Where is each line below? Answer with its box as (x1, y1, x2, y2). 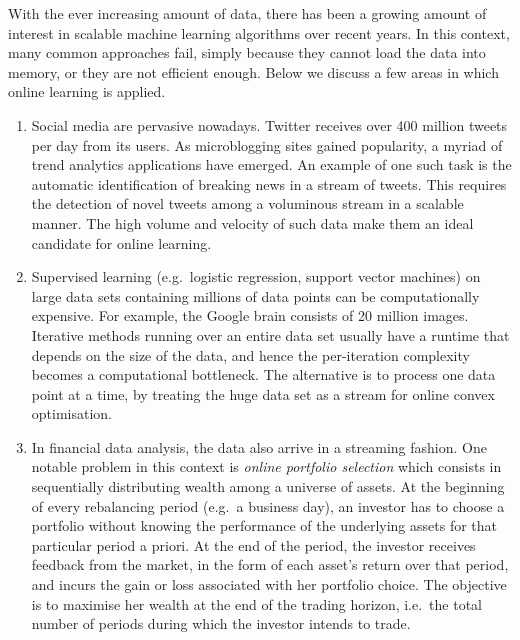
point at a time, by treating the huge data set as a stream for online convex (31, 383, 495, 404)
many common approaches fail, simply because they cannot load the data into (8, 42, 486, 63)
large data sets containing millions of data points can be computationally (31, 285, 480, 306)
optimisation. (31, 403, 113, 424)
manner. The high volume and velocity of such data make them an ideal (31, 212, 474, 233)
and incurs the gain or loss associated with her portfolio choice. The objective (31, 574, 507, 595)
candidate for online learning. (31, 232, 212, 253)
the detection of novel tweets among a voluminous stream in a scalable (31, 193, 464, 214)
